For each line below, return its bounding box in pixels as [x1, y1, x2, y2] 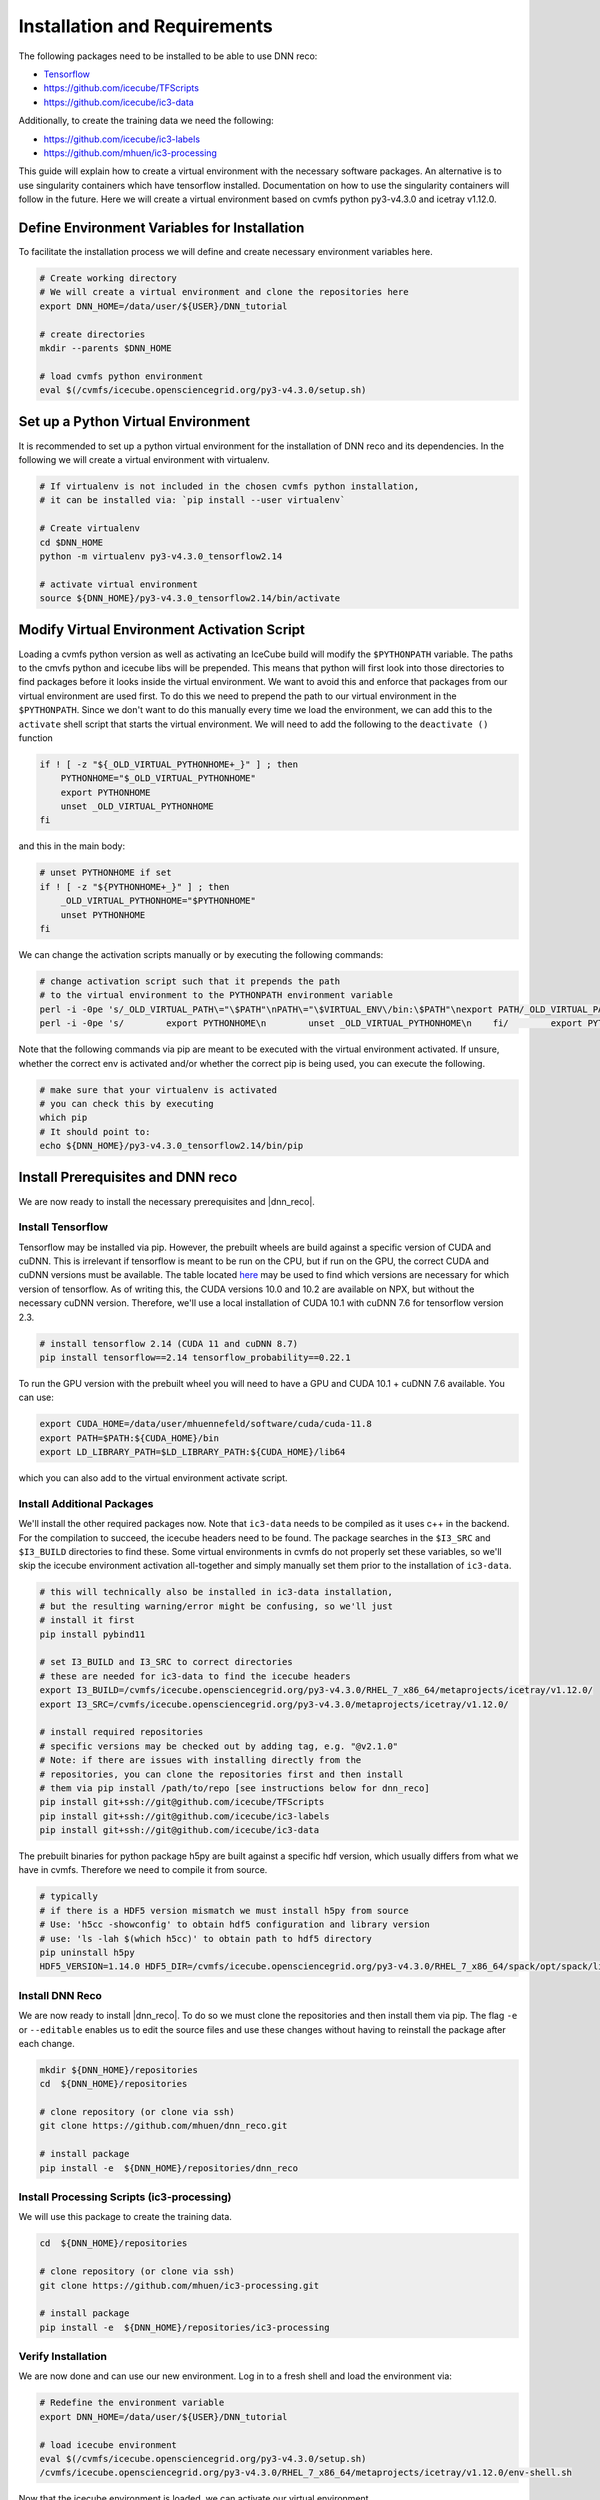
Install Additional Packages [18, 1496, 154, 1510]
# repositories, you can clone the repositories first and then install [39, 1768, 404, 1780]
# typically [39, 1891, 99, 1902]
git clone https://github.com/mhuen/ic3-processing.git [39, 2280, 320, 2291]
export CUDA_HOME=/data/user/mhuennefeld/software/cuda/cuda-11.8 [39, 1418, 372, 1430]
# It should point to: [39, 1126, 151, 1137]
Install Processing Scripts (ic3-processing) [18, 2190, 232, 2204]
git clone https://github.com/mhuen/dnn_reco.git [39, 2120, 288, 2132]
